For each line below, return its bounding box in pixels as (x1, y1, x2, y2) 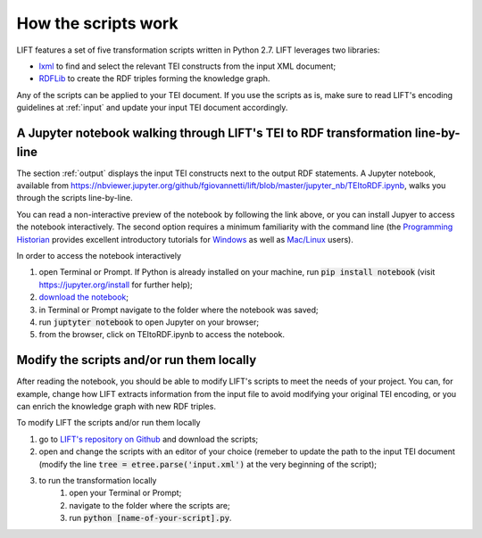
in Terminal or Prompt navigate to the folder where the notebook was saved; (38, 304, 319, 315)
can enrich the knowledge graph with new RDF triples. (16, 401, 216, 411)
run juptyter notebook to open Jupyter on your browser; (38, 317, 259, 327)
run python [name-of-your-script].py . (69, 513, 232, 524)
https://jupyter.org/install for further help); (38, 279, 194, 290)
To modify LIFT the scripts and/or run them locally (16, 418, 201, 428)
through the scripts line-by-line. (16, 193, 133, 203)
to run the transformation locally (38, 475, 157, 485)
